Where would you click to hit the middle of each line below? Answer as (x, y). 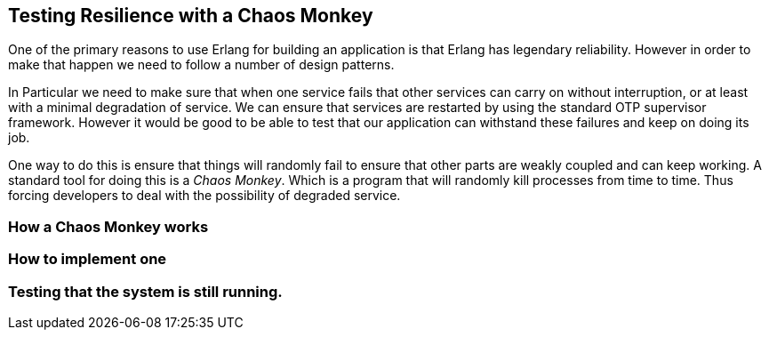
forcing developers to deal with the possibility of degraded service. (204, 196)
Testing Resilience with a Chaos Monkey (191, 16)
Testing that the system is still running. (145, 291)
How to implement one (88, 259)
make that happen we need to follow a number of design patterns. (201, 65)
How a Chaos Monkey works (108, 226)
